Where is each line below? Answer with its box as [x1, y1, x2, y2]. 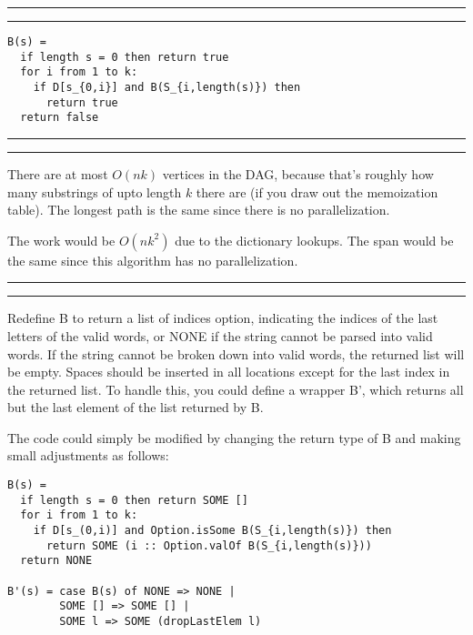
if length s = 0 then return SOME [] [20, 493, 248, 507]
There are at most [7, 164, 108, 183]
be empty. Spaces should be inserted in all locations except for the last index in [7, 362, 450, 381]
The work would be [7, 230, 116, 249]
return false [20, 111, 99, 125]
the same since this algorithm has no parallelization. [7, 250, 298, 269]
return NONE [20, 554, 93, 568]
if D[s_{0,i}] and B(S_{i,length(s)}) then [33, 80, 301, 94]
